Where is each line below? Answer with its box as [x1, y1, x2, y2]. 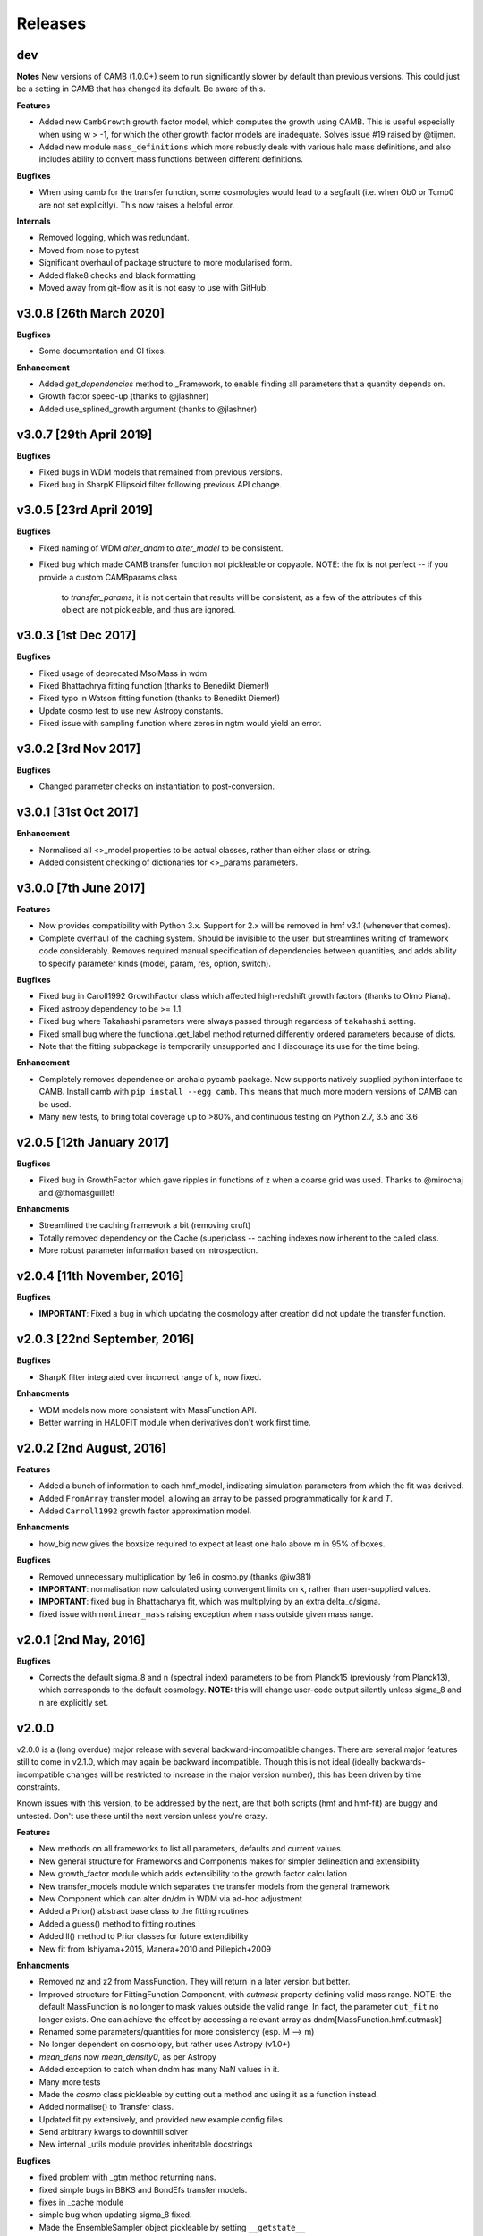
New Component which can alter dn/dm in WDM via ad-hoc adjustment [38, 1893, 303, 1904]
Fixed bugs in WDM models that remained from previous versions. [38, 467, 283, 478]
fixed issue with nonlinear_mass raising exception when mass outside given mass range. [38, 1608, 374, 1619]
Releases [16, 13, 87, 33]
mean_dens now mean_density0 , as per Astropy [38, 2051, 216, 2062]
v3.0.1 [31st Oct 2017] [16, 805, 139, 820]
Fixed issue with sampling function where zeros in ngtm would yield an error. [38, 718, 322, 729]
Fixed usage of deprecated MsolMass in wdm [38, 667, 208, 679]
